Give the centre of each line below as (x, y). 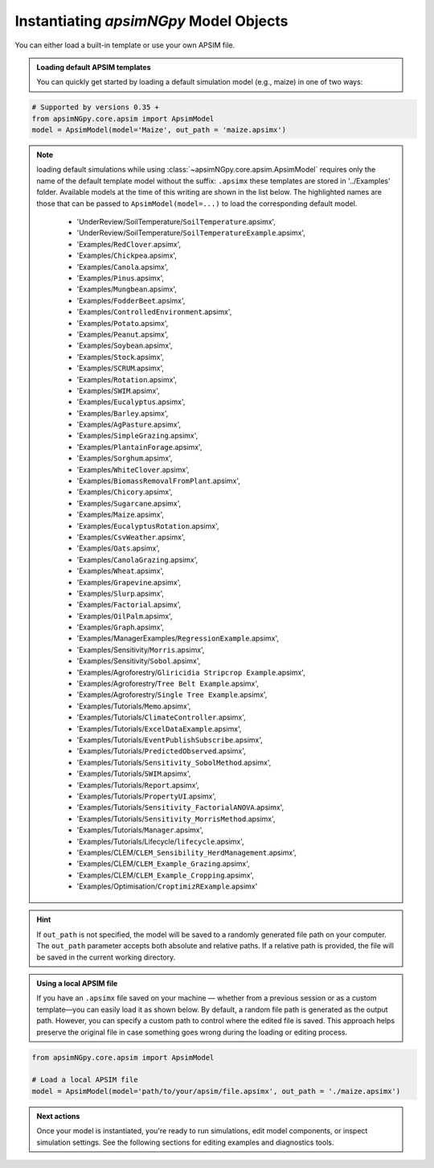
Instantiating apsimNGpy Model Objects (151, 21)
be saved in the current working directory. (106, 957)
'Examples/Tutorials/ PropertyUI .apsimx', (147, 796)
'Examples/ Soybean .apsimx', (125, 345)
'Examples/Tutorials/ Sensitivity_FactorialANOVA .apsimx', (180, 807)
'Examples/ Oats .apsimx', (118, 548)
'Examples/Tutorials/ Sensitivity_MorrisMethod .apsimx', (176, 819)
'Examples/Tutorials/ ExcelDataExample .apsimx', (159, 728)
